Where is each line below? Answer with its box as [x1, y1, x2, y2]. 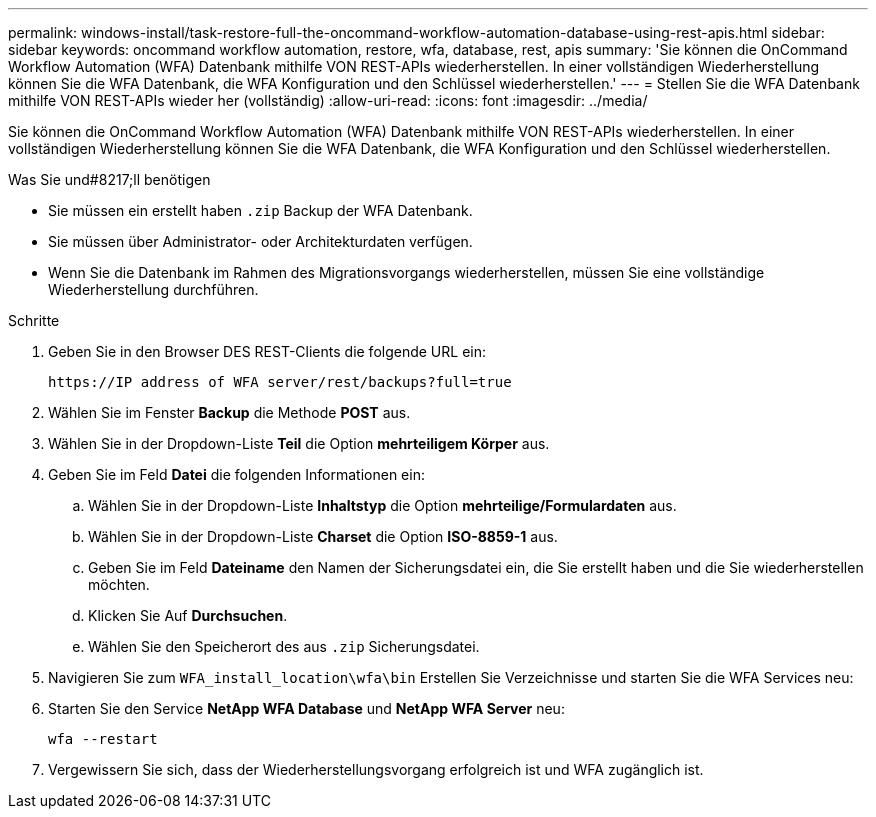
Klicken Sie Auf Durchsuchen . [88, 607, 288, 624]
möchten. [88, 576, 150, 593]
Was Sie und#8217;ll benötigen [8, 171, 211, 188]
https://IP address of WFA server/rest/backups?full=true [48, 374, 512, 390]
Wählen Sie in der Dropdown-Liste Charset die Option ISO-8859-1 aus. [88, 528, 558, 545]
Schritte [8, 312, 60, 329]
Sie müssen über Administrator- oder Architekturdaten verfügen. [48, 233, 473, 250]
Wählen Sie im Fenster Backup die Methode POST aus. [48, 404, 411, 421]
